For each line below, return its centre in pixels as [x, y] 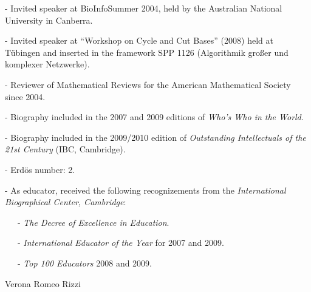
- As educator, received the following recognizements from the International [145, 190]
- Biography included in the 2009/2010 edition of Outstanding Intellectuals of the [155, 137]
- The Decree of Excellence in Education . [93, 222]
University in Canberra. [49, 20]
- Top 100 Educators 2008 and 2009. [85, 263]
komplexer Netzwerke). [47, 64]
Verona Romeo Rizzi [43, 283]
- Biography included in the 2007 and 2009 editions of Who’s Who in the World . [154, 117]
